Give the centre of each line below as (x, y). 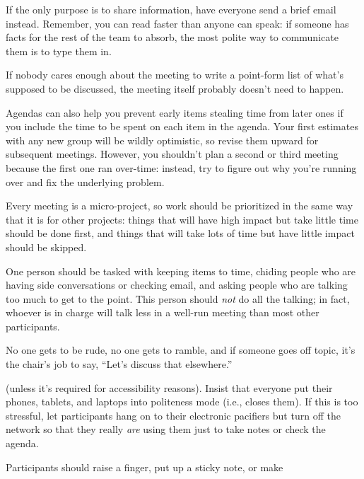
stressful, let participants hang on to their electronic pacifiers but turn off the (173, 415)
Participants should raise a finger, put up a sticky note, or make (145, 467)
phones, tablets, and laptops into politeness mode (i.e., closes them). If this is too (182, 402)
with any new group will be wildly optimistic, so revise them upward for (162, 140)
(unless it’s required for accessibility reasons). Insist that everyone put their (169, 387)
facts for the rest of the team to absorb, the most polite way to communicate (172, 37)
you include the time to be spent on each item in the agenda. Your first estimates (182, 126)
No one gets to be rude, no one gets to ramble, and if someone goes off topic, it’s (181, 350)
